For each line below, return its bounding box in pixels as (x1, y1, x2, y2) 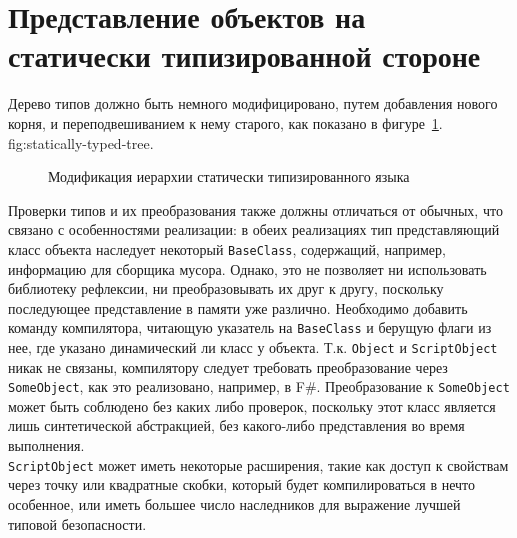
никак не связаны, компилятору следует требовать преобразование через (8, 356, 448, 377)
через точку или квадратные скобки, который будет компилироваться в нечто (8, 474, 475, 495)
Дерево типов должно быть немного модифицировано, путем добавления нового (8, 93, 498, 114)
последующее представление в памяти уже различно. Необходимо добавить (8, 297, 468, 318)
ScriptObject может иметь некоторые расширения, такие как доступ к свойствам (8, 454, 509, 475)
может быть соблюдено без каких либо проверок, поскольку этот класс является (8, 395, 496, 416)
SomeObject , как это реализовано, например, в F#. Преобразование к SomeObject (8, 376, 510, 397)
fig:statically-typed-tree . (8, 132, 154, 153)
